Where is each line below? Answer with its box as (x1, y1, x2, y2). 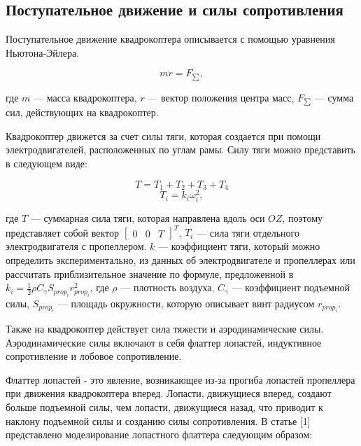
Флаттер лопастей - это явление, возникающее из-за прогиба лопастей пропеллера (6, 372, 355, 386)
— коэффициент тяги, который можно (158, 239, 320, 253)
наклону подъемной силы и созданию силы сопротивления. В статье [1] (6, 413, 311, 428)
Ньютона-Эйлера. (6, 45, 80, 60)
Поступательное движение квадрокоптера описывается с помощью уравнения (6, 32, 335, 46)
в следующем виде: (6, 156, 87, 171)
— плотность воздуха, (120, 280, 215, 295)
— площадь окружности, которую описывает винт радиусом (57, 295, 315, 310)
